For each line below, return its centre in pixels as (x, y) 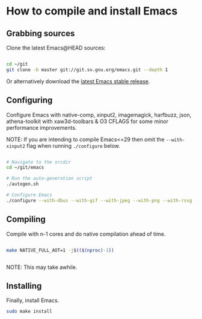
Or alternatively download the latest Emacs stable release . (78, 81)
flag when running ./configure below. (73, 145)
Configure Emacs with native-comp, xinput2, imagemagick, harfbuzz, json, (99, 115)
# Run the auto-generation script (50, 178)
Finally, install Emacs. (33, 300)
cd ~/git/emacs (25, 168)
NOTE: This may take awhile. (42, 267)
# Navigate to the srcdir (38, 162)
